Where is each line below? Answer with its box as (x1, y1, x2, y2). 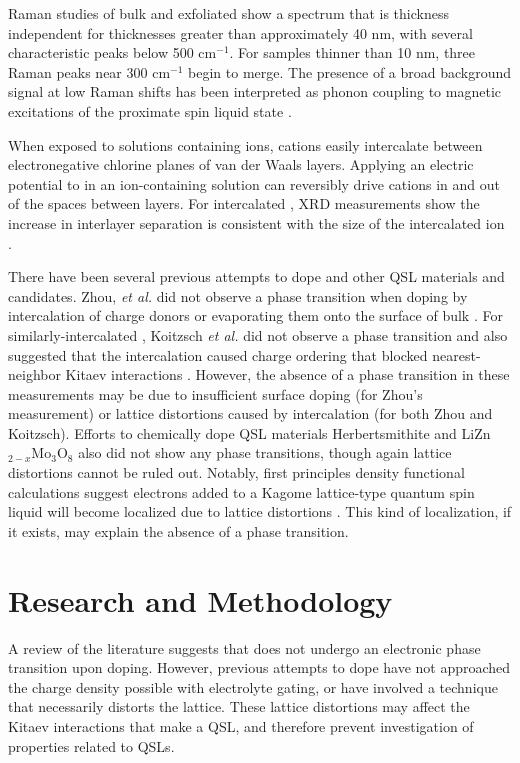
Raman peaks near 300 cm (8, 61, 171, 82)
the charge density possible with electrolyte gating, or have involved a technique (8, 676, 498, 697)
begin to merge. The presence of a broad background (188, 61, 512, 82)
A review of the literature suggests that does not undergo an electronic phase (8, 637, 481, 658)
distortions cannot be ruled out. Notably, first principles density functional (8, 462, 465, 483)
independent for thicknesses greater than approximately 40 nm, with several (8, 22, 473, 43)
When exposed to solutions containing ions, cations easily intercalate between (8, 134, 483, 155)
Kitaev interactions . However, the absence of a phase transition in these (65, 364, 510, 385)
